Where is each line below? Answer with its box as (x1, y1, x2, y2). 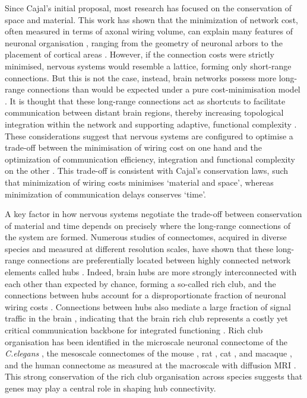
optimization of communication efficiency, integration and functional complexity (5, 152, 295, 165)
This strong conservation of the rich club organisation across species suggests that (5, 370, 303, 383)
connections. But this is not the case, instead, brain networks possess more (5, 71, 277, 84)
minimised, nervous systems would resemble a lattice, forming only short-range (5, 59, 292, 72)
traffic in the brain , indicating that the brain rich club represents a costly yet (5, 312, 288, 324)
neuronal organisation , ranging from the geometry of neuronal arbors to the (5, 36, 283, 49)
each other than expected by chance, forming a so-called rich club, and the (5, 277, 276, 289)
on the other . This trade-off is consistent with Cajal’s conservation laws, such (5, 164, 289, 177)
